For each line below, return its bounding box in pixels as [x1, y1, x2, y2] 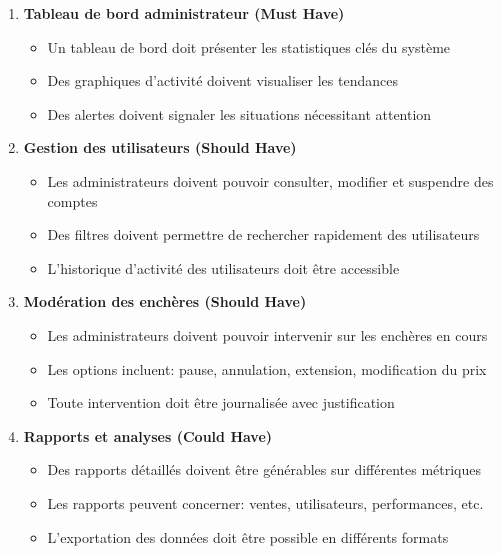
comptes [47, 190, 98, 211]
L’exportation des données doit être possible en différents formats [47, 526, 449, 547]
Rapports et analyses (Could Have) [23, 425, 273, 446]
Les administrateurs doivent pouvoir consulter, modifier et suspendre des [47, 170, 494, 191]
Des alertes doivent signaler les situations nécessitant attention [47, 103, 432, 124]
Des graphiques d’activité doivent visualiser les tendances [47, 70, 398, 91]
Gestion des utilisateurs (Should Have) [23, 137, 297, 158]
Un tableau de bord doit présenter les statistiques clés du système [47, 36, 451, 57]
